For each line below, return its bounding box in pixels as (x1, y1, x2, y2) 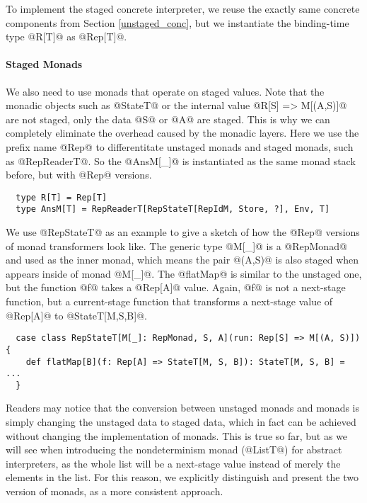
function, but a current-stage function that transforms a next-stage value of (6, 294, 333, 309)
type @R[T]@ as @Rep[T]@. (6, 29, 127, 44)
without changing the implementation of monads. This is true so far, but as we (6, 428, 348, 443)
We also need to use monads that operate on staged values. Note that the (6, 84, 325, 98)
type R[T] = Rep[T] (16, 192, 107, 203)
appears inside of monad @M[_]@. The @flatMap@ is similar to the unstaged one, (6, 266, 362, 281)
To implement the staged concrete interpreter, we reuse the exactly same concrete (6, 1, 360, 16)
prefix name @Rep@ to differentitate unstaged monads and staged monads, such (6, 139, 354, 154)
